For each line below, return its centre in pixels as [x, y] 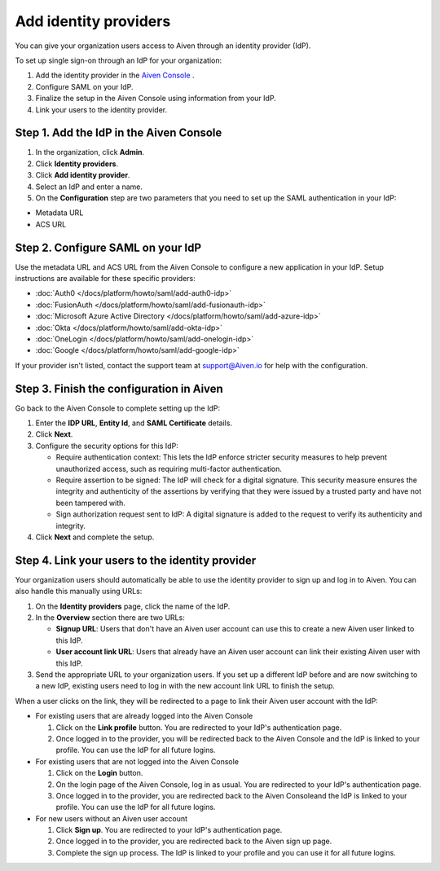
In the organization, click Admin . [90, 152]
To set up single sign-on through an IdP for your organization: [119, 60]
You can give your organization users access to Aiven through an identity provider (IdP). [163, 46]
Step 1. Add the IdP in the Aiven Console [119, 133]
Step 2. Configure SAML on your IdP [108, 247]
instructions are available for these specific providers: [105, 279]
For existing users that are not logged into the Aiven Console [137, 761]
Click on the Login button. [99, 773]
